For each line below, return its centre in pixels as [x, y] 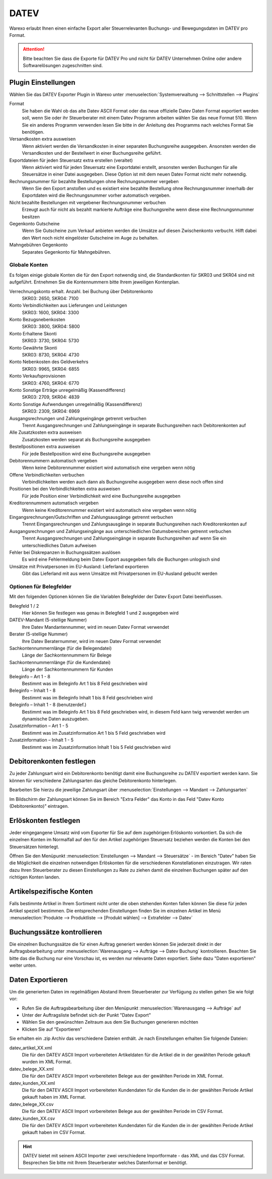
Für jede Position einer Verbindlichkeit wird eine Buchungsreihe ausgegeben [101, 496]
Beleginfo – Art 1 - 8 [30, 676]
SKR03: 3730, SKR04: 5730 [51, 341]
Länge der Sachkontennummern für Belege [67, 655]
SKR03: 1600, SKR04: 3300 [50, 312]
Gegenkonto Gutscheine [35, 224]
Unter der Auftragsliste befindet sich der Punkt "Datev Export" [86, 1015]
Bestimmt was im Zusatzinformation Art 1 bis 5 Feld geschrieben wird [94, 733]
